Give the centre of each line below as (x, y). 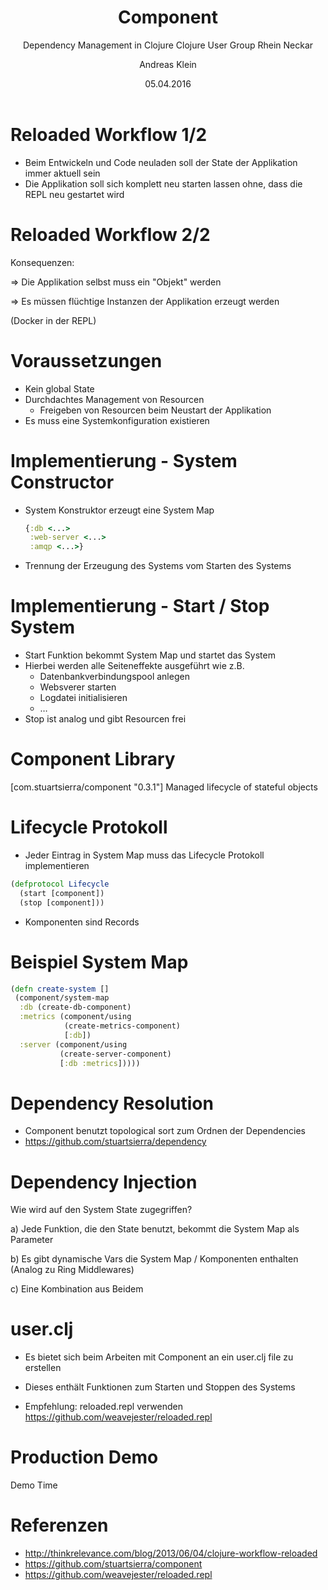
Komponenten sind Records (82, 922)
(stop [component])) (62, 902)
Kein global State (59, 388)
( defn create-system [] (60, 989)
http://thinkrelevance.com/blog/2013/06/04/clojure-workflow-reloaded (171, 1553)
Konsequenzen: (42, 262)
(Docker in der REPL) (53, 320)
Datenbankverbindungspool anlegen (114, 677)
